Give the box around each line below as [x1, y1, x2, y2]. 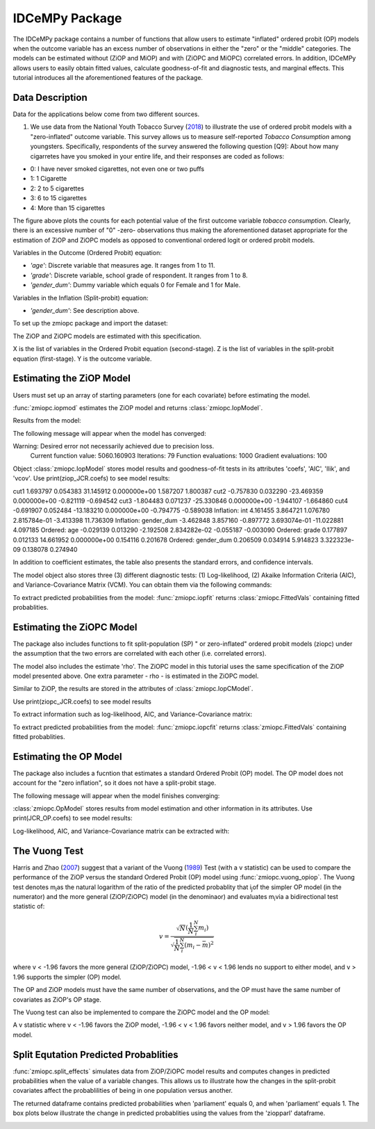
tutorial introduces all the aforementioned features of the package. [12, 74, 203, 82]
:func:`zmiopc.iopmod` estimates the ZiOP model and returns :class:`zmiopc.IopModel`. [12, 403, 263, 412]
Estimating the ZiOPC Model [12, 621, 138, 633]
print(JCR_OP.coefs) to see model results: [12, 814, 133, 822]
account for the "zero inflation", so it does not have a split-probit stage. [12, 779, 217, 787]
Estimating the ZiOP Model [12, 373, 131, 384]
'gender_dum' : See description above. [30, 307, 140, 315]
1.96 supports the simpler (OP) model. [12, 973, 122, 981]
